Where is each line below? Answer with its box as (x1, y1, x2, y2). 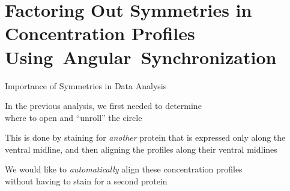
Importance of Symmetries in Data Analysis (5, 79, 167, 92)
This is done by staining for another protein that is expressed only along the (5, 131, 286, 144)
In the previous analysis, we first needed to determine (5, 99, 202, 112)
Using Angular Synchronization (5, 44, 277, 69)
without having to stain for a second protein (5, 175, 168, 187)
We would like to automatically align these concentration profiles (5, 163, 243, 175)
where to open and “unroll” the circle (5, 111, 142, 123)
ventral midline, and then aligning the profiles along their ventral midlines (5, 143, 277, 155)
